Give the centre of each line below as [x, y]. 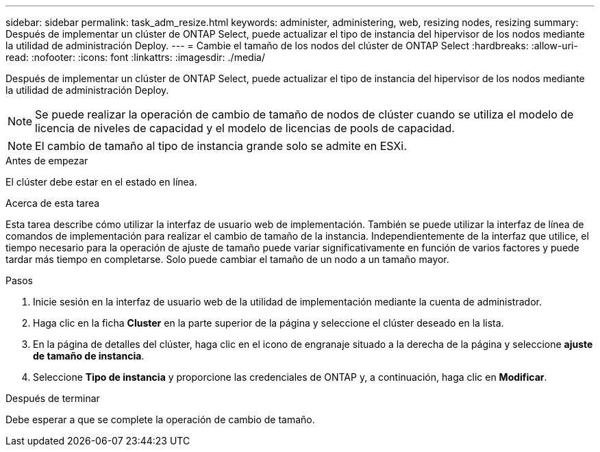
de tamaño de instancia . [89, 356]
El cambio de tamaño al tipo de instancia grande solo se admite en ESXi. [221, 146]
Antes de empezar [47, 161]
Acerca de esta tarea [53, 203]
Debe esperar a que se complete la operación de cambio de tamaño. [160, 419]
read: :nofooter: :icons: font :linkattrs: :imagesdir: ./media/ [135, 57]
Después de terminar [53, 398]
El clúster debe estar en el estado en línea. [101, 182]
